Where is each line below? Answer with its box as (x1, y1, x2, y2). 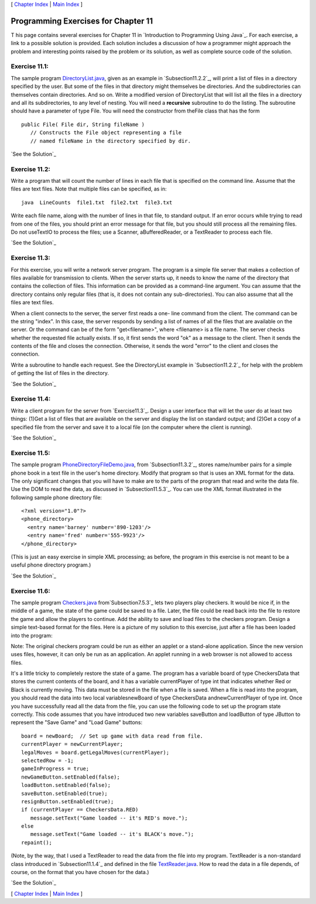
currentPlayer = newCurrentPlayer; (21, 741, 123, 748)
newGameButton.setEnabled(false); (21, 773, 120, 780)
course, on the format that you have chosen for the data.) (11, 869, 149, 876)
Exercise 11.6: (11, 586, 51, 595)
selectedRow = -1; (21, 757, 74, 764)
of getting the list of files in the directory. (11, 370, 109, 377)
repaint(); (21, 839, 53, 846)
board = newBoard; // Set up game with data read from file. (21, 732, 204, 739)
